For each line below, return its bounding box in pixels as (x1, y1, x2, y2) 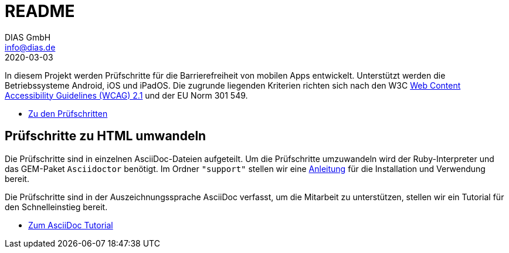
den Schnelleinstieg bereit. (5, 201, 108, 212)
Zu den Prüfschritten (28, 108, 108, 119)
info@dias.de (5, 42, 56, 52)
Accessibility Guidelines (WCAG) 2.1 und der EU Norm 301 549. (5, 90, 248, 100)
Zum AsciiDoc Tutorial (28, 220, 113, 230)
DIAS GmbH (5, 32, 51, 42)
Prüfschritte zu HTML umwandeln (5, 129, 206, 144)
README (5, 1, 75, 21)
